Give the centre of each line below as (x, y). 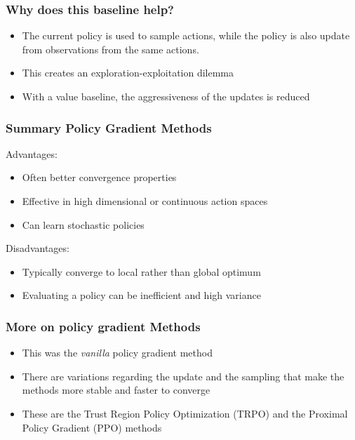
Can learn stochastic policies (83, 224)
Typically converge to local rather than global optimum (141, 271)
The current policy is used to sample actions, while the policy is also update (186, 35)
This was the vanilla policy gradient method (117, 353)
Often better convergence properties (99, 177)
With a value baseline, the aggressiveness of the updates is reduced (166, 96)
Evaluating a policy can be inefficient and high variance (141, 295)
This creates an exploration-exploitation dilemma (128, 73)
